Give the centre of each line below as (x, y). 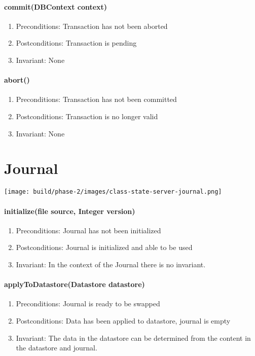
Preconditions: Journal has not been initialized (88, 230)
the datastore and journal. (57, 348)
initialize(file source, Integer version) (70, 211)
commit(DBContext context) (56, 6)
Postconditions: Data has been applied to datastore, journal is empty (123, 320)
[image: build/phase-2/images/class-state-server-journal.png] (113, 192)
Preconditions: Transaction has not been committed (96, 99)
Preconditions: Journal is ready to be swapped (88, 304)
